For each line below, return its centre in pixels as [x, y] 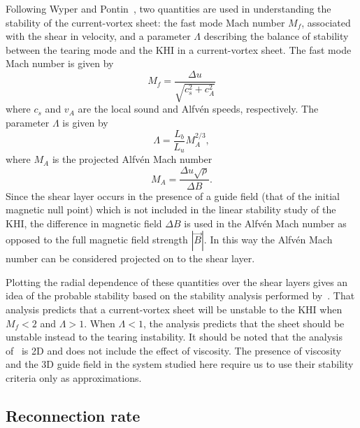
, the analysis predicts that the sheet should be [244, 323]
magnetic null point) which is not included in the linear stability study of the [171, 209]
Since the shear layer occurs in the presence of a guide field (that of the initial [173, 195]
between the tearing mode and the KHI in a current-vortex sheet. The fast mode [179, 49]
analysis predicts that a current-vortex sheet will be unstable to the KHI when [174, 309]
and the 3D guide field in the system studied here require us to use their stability [180, 364]
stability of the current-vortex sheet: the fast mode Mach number [145, 22]
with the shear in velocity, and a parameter [98, 36]
